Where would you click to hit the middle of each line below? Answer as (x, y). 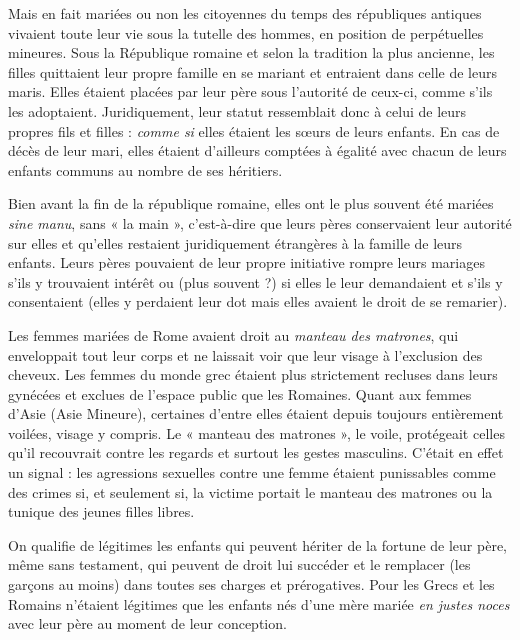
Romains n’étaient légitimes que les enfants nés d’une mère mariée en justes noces (259, 603)
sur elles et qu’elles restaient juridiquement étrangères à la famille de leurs (235, 242)
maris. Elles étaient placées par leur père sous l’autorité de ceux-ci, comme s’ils (250, 91)
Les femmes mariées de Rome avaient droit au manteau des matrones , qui (233, 334)
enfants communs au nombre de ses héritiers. (145, 169)
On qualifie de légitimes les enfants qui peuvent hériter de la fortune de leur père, (257, 544)
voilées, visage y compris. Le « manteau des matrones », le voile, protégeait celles (256, 432)
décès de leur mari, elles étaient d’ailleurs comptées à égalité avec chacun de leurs (257, 150)
